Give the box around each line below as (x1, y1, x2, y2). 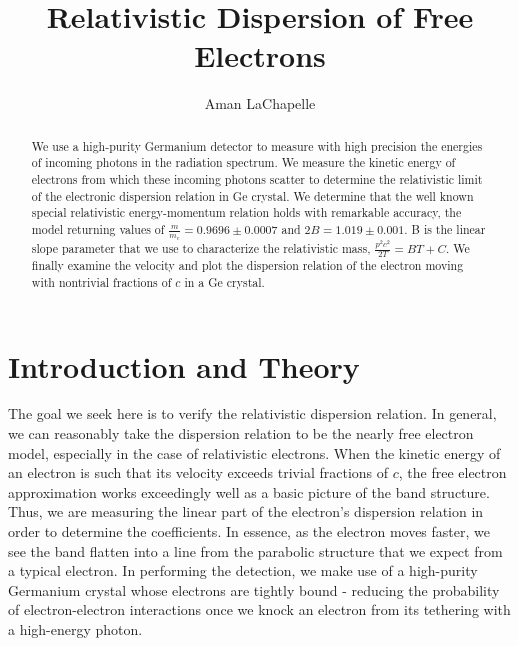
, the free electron (398, 462, 507, 483)
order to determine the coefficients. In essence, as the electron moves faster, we (8, 521, 490, 542)
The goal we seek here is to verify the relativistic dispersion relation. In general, (8, 403, 497, 424)
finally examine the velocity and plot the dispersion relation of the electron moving (31, 257, 464, 274)
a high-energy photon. (8, 619, 143, 639)
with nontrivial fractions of (31, 273, 172, 290)
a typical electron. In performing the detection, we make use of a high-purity (8, 560, 478, 581)
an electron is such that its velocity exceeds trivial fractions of (8, 462, 389, 483)
